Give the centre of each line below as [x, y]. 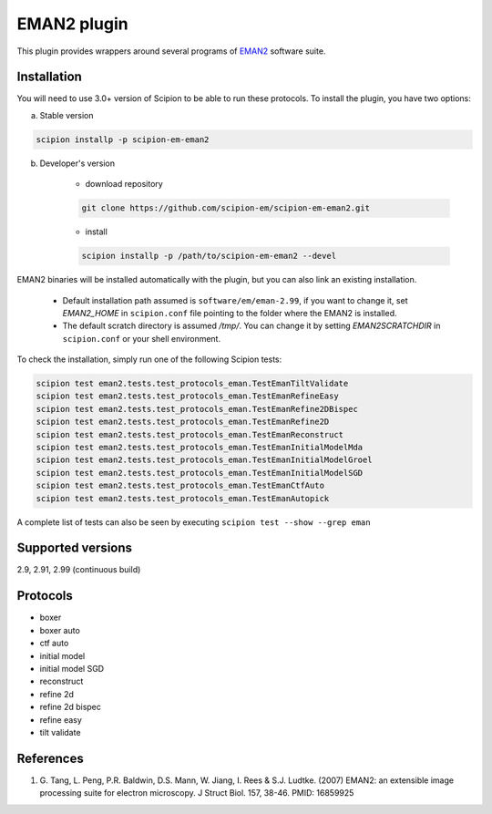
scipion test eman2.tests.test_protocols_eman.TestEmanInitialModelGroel [204, 460]
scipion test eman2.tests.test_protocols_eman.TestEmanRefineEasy [187, 396]
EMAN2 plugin [72, 24]
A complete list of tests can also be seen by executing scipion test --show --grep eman [194, 522]
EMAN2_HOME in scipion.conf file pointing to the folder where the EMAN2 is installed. [230, 313]
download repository [124, 184]
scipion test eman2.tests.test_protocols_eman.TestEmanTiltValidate [192, 384]
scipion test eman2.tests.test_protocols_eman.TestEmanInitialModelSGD [200, 473]
